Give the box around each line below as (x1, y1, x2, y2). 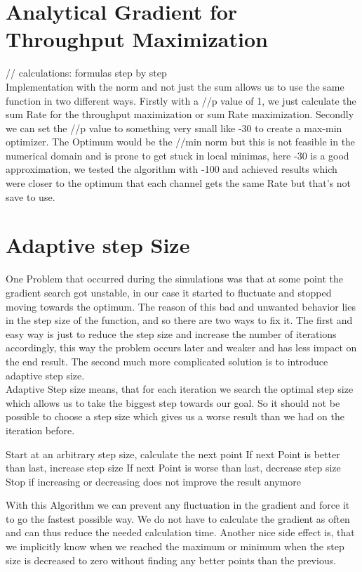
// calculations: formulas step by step (6, 65, 167, 80)
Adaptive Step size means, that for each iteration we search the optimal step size (6, 382, 354, 396)
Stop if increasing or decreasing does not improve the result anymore (6, 474, 301, 488)
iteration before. (6, 422, 75, 437)
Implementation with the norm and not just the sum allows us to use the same (6, 79, 344, 93)
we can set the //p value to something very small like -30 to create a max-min (6, 120, 342, 135)
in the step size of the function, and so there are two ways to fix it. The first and (6, 313, 353, 327)
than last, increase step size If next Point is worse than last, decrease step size (6, 460, 341, 475)
